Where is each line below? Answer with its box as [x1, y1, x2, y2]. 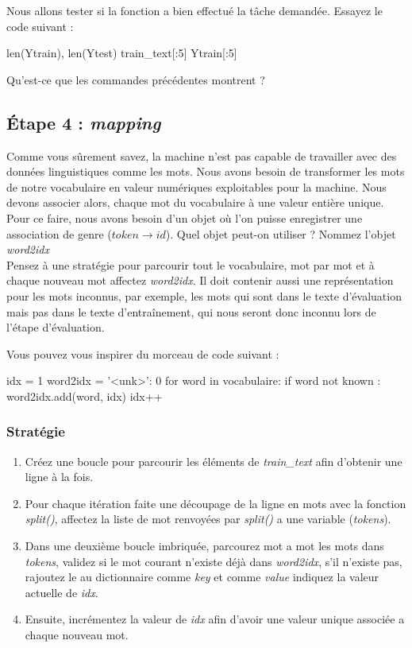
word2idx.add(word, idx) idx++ [6, 387, 163, 404]
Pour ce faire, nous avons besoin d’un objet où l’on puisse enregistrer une [6, 209, 363, 226]
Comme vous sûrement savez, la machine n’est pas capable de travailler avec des [6, 147, 397, 164]
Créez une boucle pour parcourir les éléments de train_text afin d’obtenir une [25, 452, 402, 469]
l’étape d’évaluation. [6, 319, 105, 336]
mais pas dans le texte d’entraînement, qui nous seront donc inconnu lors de [6, 303, 376, 320]
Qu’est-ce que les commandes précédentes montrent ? [6, 71, 265, 87]
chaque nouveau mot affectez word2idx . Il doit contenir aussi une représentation [6, 272, 394, 289]
